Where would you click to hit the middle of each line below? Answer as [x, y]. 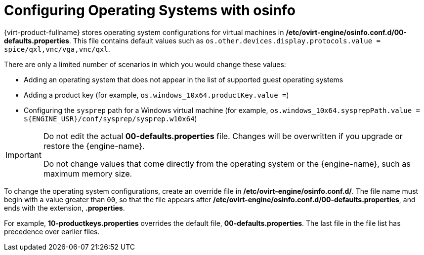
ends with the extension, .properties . [64, 208]
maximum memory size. [88, 173]
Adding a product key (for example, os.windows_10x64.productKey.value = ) [156, 95]
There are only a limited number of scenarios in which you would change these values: [145, 64]
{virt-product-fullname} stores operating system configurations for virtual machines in [144, 32]
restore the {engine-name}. [94, 146]
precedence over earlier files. [52, 231]
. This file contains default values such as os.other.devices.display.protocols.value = [225, 40]
